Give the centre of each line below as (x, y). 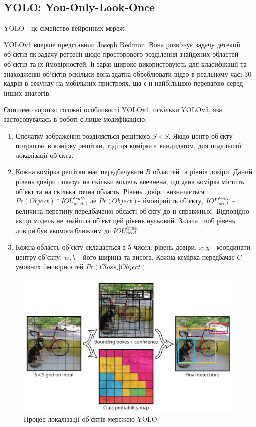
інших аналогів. (28, 93)
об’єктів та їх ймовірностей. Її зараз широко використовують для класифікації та (125, 63)
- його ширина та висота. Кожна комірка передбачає (156, 256)
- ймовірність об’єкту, (171, 201)
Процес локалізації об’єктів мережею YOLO (91, 419)
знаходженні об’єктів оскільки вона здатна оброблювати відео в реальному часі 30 (128, 73)
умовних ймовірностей (50, 266)
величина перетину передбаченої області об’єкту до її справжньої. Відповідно (132, 211)
